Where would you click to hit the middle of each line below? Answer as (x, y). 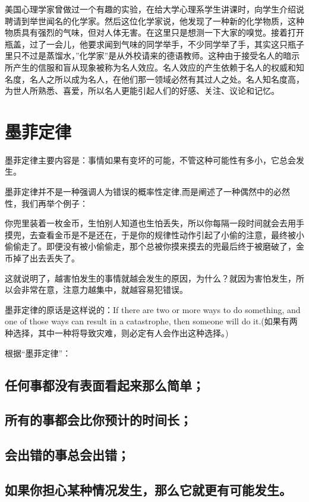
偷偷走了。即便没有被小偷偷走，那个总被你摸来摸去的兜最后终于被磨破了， (150, 246)
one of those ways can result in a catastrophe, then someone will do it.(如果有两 (151, 321)
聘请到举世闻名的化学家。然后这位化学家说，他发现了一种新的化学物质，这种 (154, 20)
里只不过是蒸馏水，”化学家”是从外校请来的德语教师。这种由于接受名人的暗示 (152, 56)
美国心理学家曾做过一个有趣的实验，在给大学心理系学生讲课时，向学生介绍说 (154, 9)
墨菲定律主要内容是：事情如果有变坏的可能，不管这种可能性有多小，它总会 (150, 160)
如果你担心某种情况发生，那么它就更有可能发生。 (148, 489)
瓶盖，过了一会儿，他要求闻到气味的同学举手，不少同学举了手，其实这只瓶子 (154, 44)
